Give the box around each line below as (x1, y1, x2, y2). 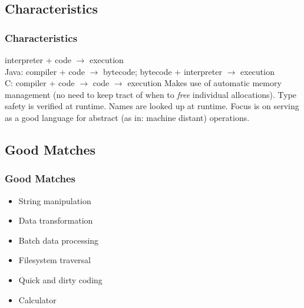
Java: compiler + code (5, 65, 85, 77)
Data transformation (18, 214, 93, 227)
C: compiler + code (5, 77, 75, 89)
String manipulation (18, 194, 91, 207)
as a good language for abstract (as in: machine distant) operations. (5, 111, 250, 123)
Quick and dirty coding (18, 273, 103, 286)
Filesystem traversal (18, 254, 91, 266)
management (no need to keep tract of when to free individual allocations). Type (5, 88, 297, 100)
